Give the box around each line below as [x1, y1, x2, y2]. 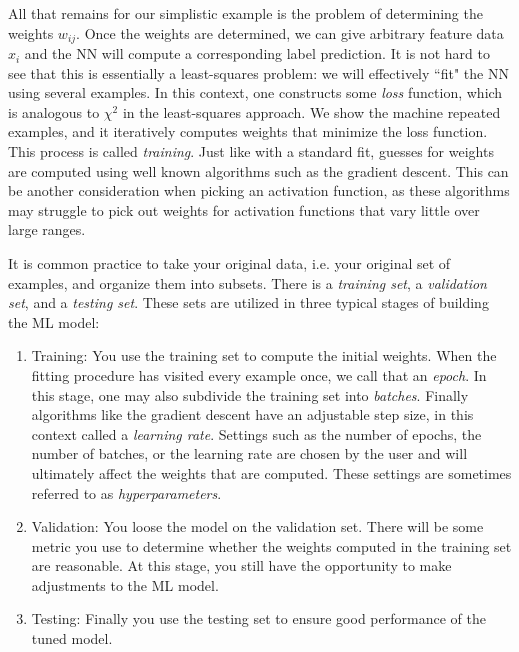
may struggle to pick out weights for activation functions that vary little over [8, 199, 480, 220]
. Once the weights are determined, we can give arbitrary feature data [76, 22, 504, 43]
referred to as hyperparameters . [31, 482, 222, 503]
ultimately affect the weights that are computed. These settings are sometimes [31, 462, 512, 483]
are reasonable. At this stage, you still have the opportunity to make [31, 555, 452, 576]
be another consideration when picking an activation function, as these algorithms [8, 180, 510, 201]
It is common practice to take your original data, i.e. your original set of [8, 252, 451, 273]
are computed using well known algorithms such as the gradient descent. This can [8, 160, 509, 181]
